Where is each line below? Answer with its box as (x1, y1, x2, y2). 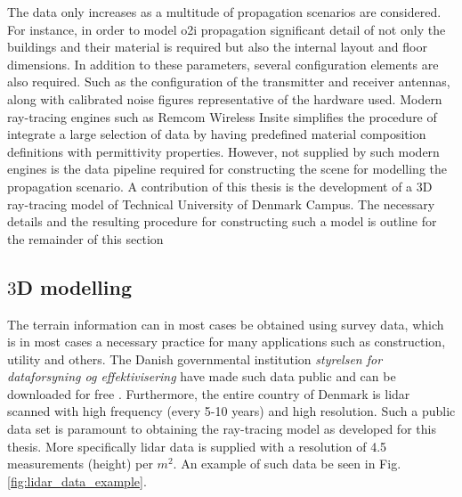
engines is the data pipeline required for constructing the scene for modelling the (7, 159, 448, 178)
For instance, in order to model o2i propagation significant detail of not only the (7, 20, 446, 38)
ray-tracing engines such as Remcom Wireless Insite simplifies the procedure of (7, 107, 437, 126)
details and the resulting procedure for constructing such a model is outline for (7, 212, 437, 231)
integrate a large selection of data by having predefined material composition (7, 125, 426, 143)
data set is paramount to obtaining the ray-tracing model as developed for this (7, 420, 436, 438)
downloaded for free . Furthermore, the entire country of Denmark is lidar (7, 384, 410, 403)
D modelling (16, 273, 133, 300)
